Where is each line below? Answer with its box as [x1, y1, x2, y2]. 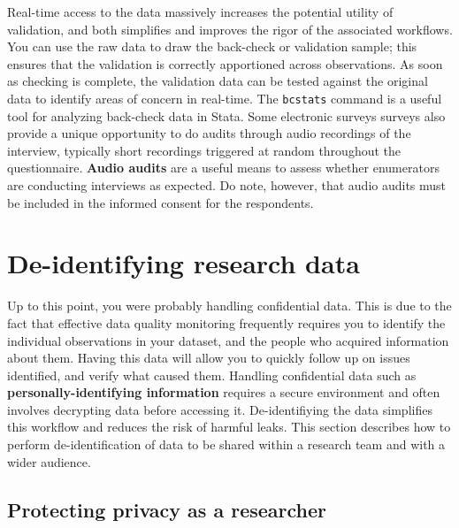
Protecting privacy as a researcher [7, 495, 326, 523]
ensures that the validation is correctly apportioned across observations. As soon [7, 54, 443, 73]
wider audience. [7, 452, 91, 471]
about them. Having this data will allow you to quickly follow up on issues [7, 348, 410, 367]
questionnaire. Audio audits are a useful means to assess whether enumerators [7, 158, 440, 177]
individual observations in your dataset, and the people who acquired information [7, 331, 449, 349]
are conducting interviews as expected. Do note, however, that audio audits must [7, 176, 447, 194]
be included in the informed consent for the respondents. [7, 193, 314, 211]
